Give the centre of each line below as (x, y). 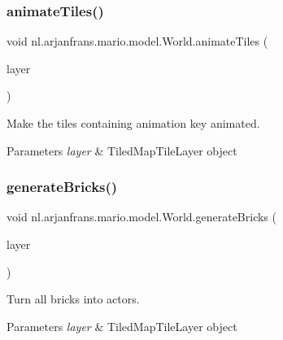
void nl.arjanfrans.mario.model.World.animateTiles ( (137, 41)
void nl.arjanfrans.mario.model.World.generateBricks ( (141, 217)
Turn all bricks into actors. (73, 299)
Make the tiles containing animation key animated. (133, 123)
